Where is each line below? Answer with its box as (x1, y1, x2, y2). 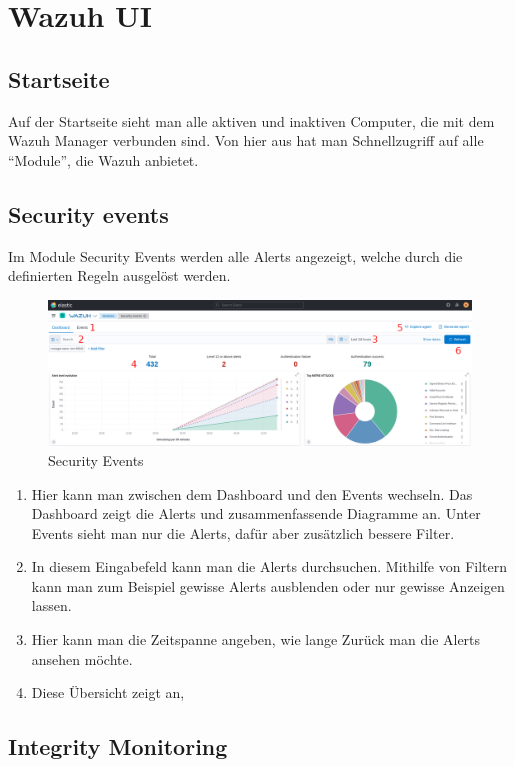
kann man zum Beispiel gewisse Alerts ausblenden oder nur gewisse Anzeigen (31, 575, 505, 596)
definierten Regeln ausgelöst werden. (8, 265, 231, 286)
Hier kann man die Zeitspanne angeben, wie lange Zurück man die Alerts (31, 629, 481, 650)
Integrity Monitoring (8, 731, 228, 762)
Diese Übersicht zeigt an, (31, 682, 185, 703)
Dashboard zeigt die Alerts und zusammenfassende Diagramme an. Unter (31, 503, 481, 524)
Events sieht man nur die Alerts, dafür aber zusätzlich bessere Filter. (31, 522, 455, 543)
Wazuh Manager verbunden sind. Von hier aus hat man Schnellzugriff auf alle (8, 130, 484, 151)
